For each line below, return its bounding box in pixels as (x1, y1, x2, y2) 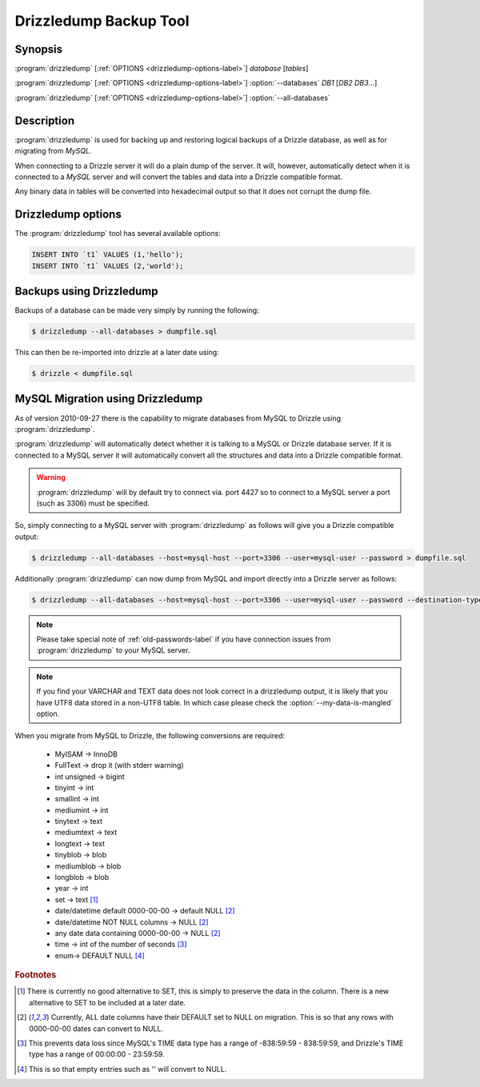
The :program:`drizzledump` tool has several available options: (14, 229, 222, 238)
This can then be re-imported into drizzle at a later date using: (14, 348, 219, 358)
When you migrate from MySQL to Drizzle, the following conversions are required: (14, 731, 286, 741)
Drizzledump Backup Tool (14, 12, 190, 30)
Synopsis (14, 42, 63, 56)
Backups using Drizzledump (14, 285, 158, 298)
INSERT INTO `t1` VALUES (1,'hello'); (31, 250, 184, 259)
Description (14, 114, 75, 127)
